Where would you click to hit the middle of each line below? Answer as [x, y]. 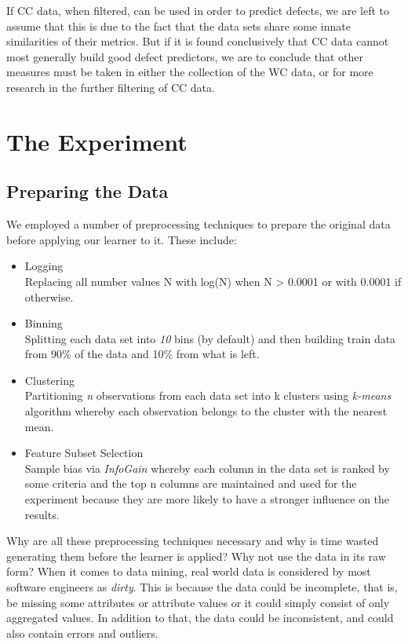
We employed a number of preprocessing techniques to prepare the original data [199, 224]
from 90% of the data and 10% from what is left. [142, 354]
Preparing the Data [87, 191]
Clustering [49, 380]
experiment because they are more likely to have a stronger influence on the [207, 499]
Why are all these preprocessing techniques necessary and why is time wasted [193, 541]
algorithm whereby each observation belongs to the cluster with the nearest [206, 411]
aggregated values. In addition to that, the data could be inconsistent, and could [200, 618]
